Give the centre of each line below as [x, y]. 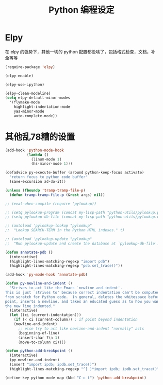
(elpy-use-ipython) [25, 85]
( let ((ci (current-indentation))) [45, 315]
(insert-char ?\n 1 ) [39, 338]
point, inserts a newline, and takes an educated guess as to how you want [83, 301]
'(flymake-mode [25, 103]
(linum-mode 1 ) [46, 159]
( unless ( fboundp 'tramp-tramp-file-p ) [45, 190]
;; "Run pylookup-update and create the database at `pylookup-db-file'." [83, 244]
